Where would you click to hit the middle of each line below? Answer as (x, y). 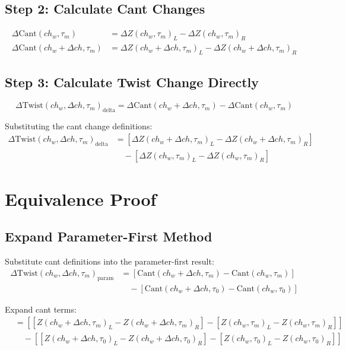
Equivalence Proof (81, 198)
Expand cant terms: (41, 309)
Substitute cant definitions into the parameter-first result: (109, 261)
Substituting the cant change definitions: (79, 125)
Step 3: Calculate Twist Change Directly (132, 82)
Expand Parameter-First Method (109, 236)
